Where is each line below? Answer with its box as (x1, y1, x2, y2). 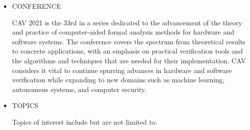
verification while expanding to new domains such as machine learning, (12, 74, 225, 85)
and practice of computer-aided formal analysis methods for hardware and (12, 27, 234, 37)
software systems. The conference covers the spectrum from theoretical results (12, 36, 246, 46)
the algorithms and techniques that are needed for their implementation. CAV (12, 55, 246, 65)
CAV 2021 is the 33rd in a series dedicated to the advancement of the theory (12, 17, 242, 27)
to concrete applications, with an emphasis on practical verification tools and (12, 46, 243, 56)
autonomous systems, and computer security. (12, 84, 147, 94)
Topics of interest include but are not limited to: (12, 116, 157, 127)
